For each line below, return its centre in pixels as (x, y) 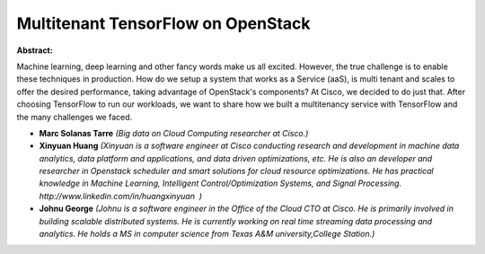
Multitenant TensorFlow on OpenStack (163, 23)
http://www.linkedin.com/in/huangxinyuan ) (120, 196)
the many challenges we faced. (75, 117)
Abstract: (35, 50)
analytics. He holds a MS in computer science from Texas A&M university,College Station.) (207, 234)
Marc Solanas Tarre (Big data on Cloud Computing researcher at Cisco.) (174, 133)
